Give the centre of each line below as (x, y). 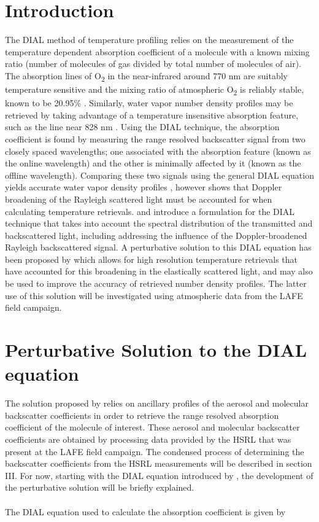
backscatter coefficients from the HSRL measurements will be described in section (159, 463)
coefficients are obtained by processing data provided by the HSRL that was (148, 439)
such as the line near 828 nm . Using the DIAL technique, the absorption (142, 127)
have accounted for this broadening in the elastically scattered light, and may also (159, 271)
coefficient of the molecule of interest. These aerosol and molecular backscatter (152, 427)
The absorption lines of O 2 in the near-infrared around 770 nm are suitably (146, 76)
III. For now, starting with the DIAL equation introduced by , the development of (159, 475)
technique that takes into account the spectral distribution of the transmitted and (159, 223)
